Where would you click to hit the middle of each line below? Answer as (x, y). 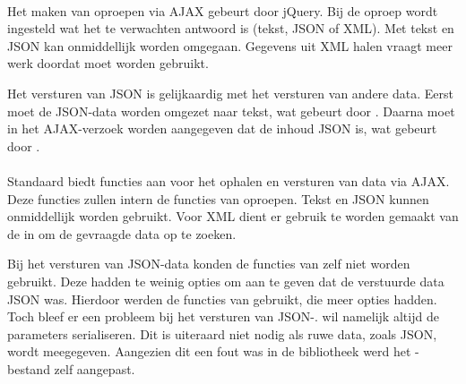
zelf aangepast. (95, 368)
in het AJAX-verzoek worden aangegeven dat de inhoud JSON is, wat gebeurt (222, 128)
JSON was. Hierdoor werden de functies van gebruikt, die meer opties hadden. (222, 299)
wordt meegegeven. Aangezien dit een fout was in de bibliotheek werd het (209, 351)
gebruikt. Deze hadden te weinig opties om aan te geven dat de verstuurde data (226, 281)
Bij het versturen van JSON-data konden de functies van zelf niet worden (209, 264)
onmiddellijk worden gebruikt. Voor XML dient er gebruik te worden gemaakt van (233, 216)
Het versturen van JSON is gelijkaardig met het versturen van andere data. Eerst (230, 93)
